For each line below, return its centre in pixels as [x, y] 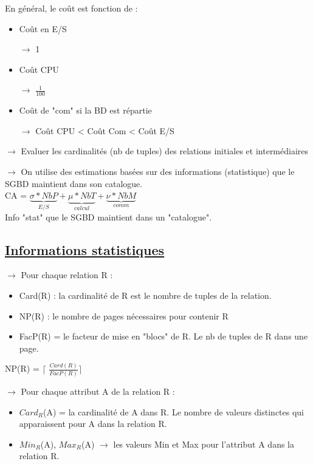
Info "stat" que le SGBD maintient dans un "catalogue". [108, 217]
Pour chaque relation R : [67, 275]
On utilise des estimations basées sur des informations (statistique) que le [158, 171]
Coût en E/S [43, 28]
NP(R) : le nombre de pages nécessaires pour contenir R [124, 316]
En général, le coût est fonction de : [71, 8]
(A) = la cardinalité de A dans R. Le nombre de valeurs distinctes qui [174, 411]
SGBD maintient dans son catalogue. [74, 183]
